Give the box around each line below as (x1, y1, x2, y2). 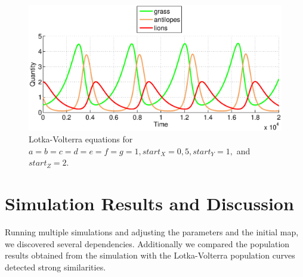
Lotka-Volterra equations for (29, 133, 133, 145)
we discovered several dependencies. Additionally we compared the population (5, 237, 290, 250)
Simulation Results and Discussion (5, 191, 294, 216)
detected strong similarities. (5, 260, 106, 273)
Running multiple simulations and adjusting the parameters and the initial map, (5, 226, 299, 238)
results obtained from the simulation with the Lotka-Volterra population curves (5, 249, 295, 262)
